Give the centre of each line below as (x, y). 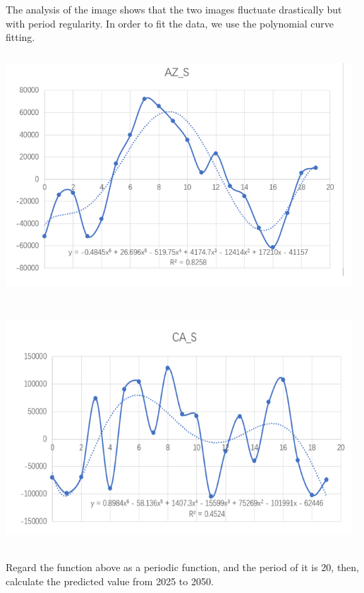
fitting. (20, 37)
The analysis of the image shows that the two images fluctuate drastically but (174, 9)
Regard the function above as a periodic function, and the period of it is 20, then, (183, 567)
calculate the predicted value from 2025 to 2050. (110, 581)
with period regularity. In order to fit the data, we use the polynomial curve (170, 23)
